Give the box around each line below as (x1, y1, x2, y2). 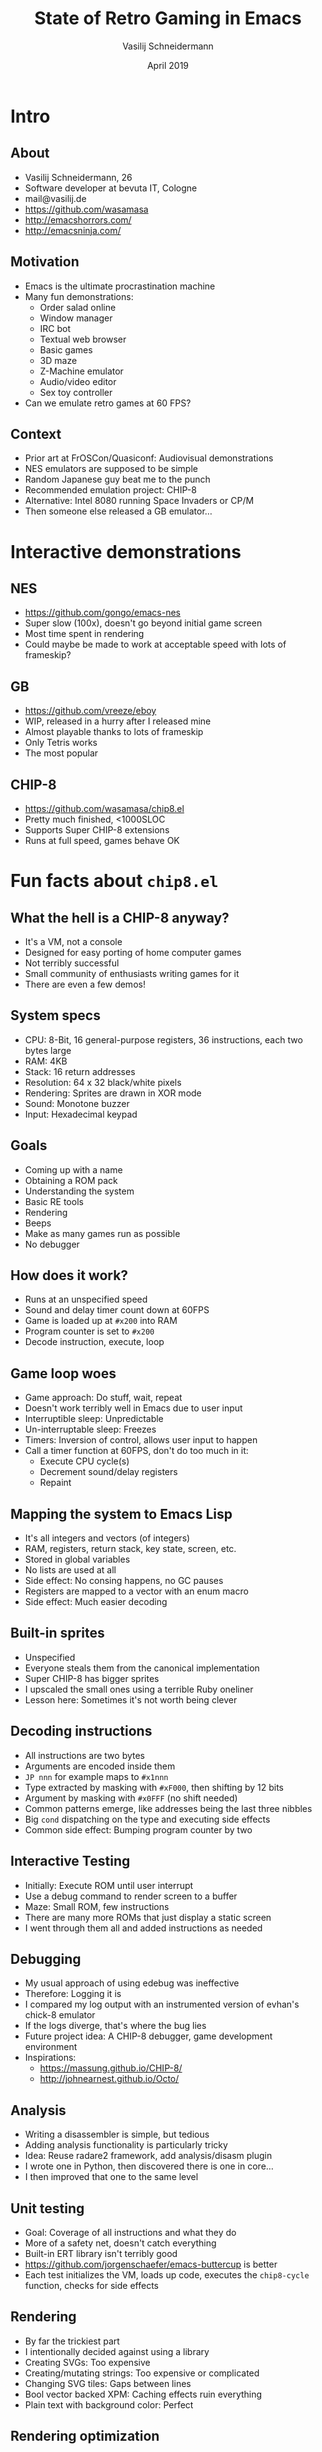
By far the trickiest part (24, 2335, 120, 2347)
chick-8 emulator (24, 2009, 96, 2021)
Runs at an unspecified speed (24, 1293, 148, 1306)
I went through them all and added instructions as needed (24, 1922, 263, 1934)
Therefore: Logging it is (24, 1988, 122, 2000)
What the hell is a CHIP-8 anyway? (10, 909, 230, 926)
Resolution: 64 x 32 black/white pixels (24, 1076, 182, 1088)
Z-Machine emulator (39, 365, 124, 377)
